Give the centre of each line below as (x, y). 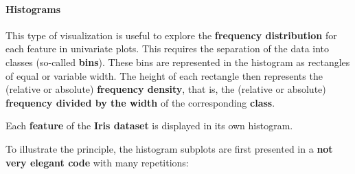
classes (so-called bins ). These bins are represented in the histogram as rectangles (178, 62)
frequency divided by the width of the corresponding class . (140, 102)
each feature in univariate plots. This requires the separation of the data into (168, 48)
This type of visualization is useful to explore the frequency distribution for (171, 35)
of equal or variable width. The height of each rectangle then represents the (164, 75)
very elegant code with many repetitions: (97, 162)
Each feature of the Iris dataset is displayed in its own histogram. (149, 126)
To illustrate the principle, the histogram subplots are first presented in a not (169, 148)
